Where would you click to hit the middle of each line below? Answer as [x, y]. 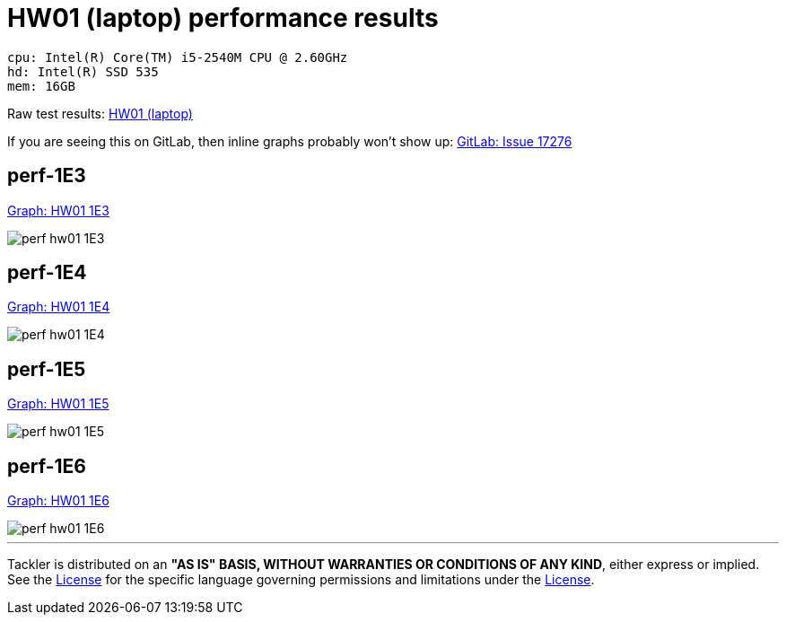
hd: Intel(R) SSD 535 [83, 71]
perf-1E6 [47, 466]
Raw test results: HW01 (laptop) [100, 113]
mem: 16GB [41, 86]
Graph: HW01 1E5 [58, 404]
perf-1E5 [47, 369]
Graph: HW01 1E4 [59, 307]
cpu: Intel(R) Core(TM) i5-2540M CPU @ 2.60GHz [178, 57]
